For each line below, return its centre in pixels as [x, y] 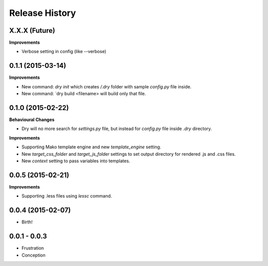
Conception [33, 255]
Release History [43, 13]
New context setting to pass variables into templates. [76, 161]
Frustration [33, 248]
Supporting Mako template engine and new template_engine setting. [91, 147]
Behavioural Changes [32, 120]
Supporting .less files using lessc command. [67, 196]
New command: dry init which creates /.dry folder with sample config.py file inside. [106, 86]
